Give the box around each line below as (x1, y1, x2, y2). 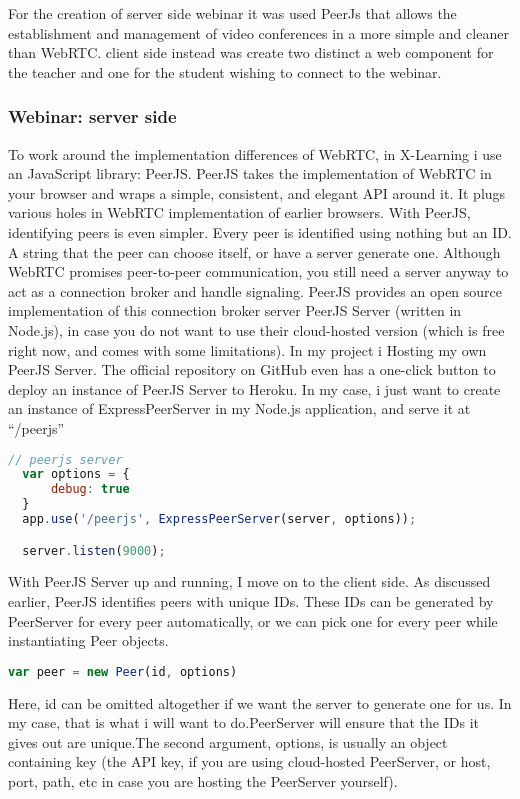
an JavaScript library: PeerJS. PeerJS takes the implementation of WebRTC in (8, 163, 492, 184)
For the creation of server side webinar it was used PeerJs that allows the (8, 3, 457, 23)
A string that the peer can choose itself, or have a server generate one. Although (8, 241, 501, 262)
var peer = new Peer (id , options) (8, 664, 238, 679)
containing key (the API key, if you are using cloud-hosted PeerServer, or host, (8, 751, 491, 772)
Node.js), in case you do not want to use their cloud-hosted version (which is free (8, 319, 505, 340)
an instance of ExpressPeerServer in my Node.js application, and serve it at (8, 398, 471, 419)
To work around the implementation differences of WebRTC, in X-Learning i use (8, 143, 502, 164)
